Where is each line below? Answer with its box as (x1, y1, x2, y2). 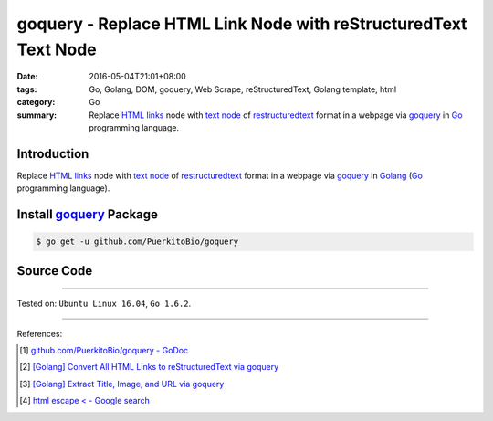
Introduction (16, 146, 89, 162)
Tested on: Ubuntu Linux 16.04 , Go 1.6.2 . (16, 298, 192, 310)
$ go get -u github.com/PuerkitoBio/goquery (36, 237, 239, 247)
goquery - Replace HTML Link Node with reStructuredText (16, 14, 467, 34)
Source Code (16, 263, 93, 279)
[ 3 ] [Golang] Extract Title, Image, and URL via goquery (19, 378, 225, 389)
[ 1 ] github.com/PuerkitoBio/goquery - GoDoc (19, 344, 189, 355)
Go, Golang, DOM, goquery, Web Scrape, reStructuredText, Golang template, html (89, 83, 397, 95)
